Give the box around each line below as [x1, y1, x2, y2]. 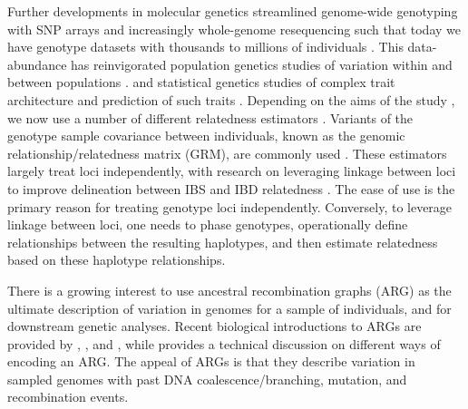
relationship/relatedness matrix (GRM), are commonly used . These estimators [7, 143, 447, 162]
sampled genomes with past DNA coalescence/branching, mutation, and [7, 369, 407, 388]
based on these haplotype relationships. [7, 250, 226, 269]
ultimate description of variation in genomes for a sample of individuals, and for [7, 298, 452, 317]
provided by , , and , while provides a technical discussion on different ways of [7, 334, 441, 353]
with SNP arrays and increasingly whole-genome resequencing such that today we [7, 19, 461, 38]
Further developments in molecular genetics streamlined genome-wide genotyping [7, 2, 458, 20]
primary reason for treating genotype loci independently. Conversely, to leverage [7, 197, 453, 216]
